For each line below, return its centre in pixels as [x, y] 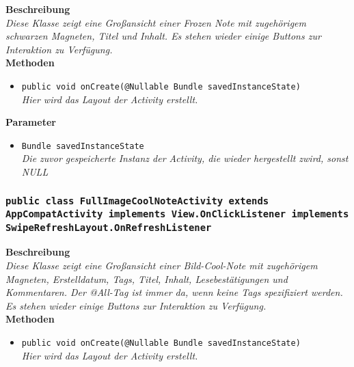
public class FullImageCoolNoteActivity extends [137, 201]
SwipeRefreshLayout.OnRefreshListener [109, 227]
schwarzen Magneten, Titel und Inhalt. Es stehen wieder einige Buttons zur [163, 36]
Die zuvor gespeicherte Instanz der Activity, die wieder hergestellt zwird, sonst [185, 158]
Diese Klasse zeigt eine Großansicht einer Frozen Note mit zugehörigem [156, 22]
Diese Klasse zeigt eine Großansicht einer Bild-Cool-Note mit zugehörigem [162, 265]
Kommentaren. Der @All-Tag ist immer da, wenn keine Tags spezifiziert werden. [174, 292]
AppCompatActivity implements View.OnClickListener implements [177, 214]
